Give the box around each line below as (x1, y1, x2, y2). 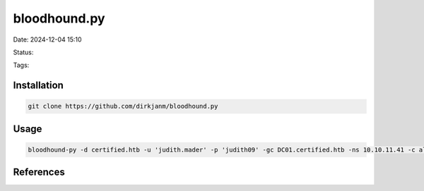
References (13, 166, 65, 178)
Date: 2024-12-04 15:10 (13, 35, 82, 44)
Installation (13, 80, 64, 92)
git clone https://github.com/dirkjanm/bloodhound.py (28, 102, 218, 111)
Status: (13, 48, 34, 56)
